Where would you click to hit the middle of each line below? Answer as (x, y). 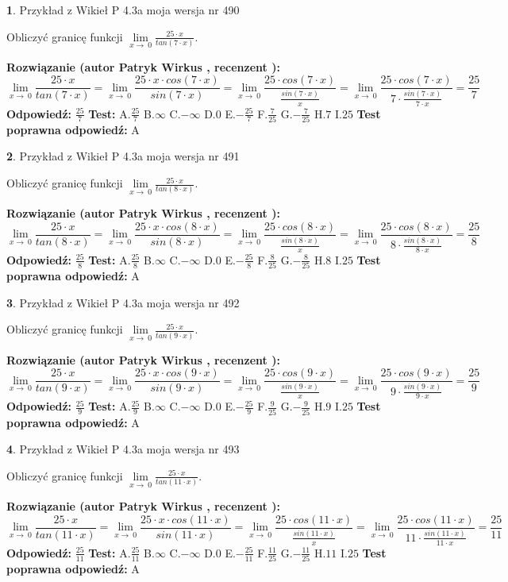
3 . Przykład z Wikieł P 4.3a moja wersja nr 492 (123, 302)
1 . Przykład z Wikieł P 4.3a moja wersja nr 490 (123, 10)
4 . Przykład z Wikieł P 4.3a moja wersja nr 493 (123, 449)
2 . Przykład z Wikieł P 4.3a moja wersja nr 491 (123, 156)
